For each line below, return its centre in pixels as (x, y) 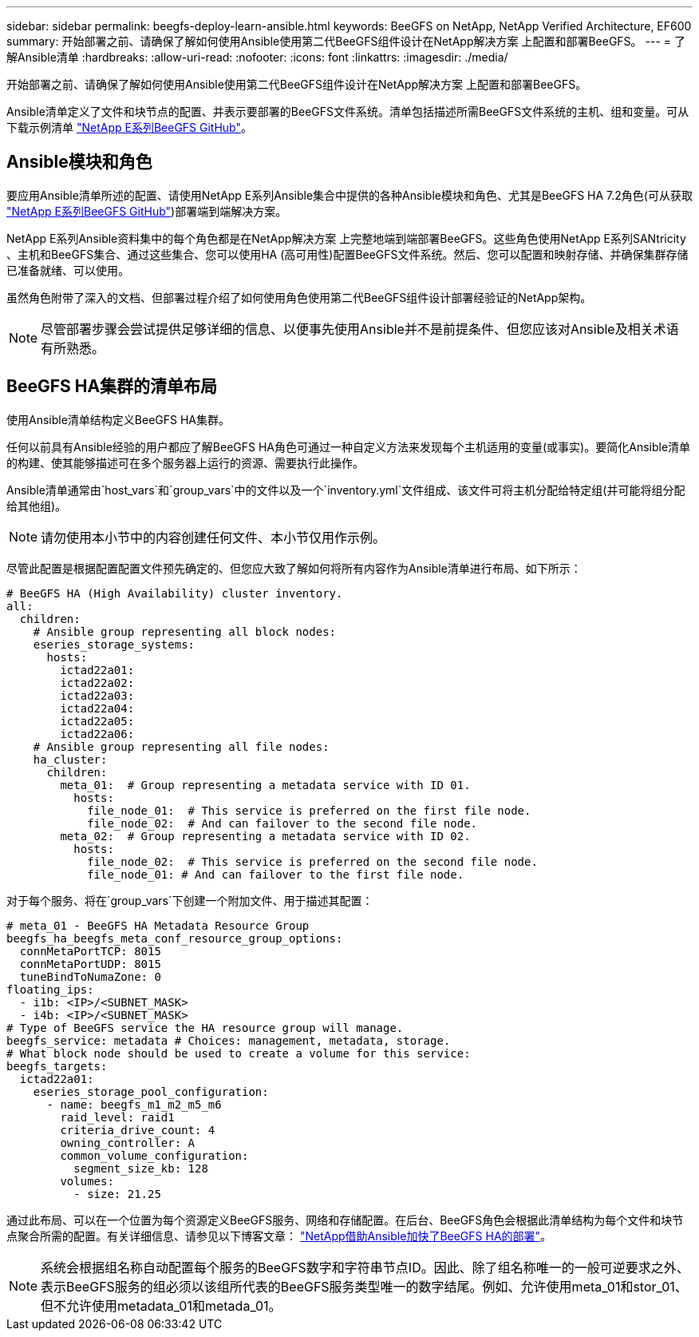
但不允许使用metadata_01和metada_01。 (161, 1305)
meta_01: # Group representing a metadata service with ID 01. (265, 785)
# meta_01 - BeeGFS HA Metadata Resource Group (158, 925)
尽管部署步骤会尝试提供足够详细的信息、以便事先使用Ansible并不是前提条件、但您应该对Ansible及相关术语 (360, 329)
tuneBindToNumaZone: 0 (90, 976)
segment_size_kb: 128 (141, 1168)
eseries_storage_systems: (114, 644)
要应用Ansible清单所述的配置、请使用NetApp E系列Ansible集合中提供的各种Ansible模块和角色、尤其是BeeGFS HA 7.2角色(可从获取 (349, 195)
